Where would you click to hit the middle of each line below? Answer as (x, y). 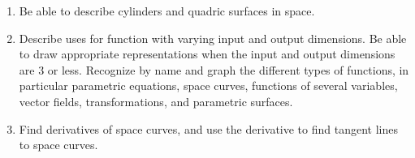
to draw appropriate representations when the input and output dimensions (207, 54)
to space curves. (58, 145)
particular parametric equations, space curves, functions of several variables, (208, 85)
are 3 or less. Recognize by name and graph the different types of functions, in (214, 69)
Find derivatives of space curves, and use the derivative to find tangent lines (208, 128)
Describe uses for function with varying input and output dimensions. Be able (213, 38)
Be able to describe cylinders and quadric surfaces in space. (167, 11)
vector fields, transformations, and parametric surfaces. (156, 101)
